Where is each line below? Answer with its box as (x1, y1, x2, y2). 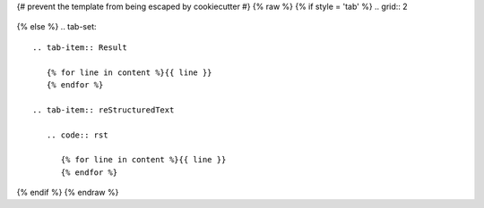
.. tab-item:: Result (32, 42, 127, 53)
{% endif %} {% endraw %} (16, 187, 119, 198)
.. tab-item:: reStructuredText (32, 104, 175, 115)
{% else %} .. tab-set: (16, 21, 98, 32)
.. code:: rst (46, 129, 108, 140)
